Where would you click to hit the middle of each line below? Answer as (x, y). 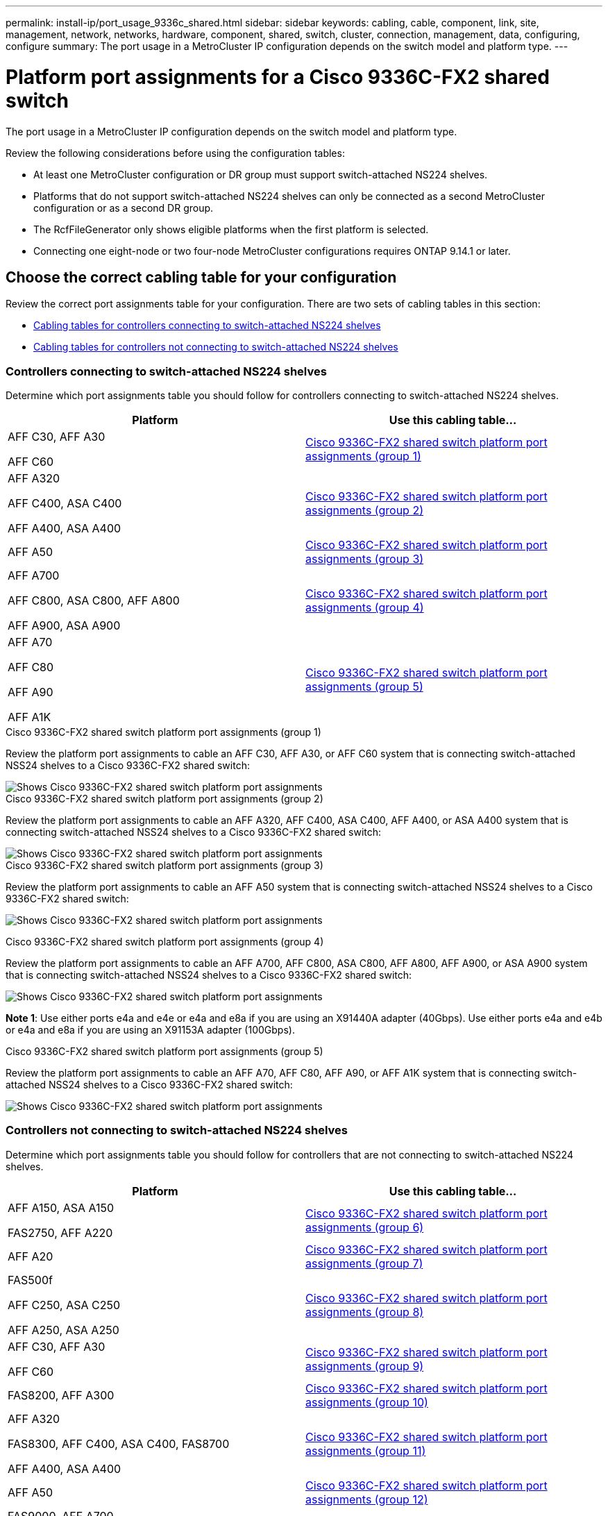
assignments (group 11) (366, 1450)
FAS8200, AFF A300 (61, 1395)
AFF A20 (31, 1256)
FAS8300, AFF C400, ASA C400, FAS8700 (119, 1443)
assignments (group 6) (365, 1227)
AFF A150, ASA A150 (61, 1207)
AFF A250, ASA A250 (64, 1330)
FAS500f (30, 1280)
